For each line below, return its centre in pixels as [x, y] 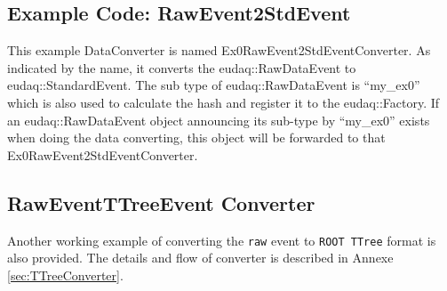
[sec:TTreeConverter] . [65, 275]
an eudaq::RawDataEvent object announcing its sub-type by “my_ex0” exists [219, 120]
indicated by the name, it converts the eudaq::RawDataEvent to [182, 67]
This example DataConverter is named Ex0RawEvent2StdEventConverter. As [219, 50]
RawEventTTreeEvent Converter [161, 202]
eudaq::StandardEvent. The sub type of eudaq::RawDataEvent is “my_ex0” [214, 85]
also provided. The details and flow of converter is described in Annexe [200, 258]
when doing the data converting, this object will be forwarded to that [196, 137]
